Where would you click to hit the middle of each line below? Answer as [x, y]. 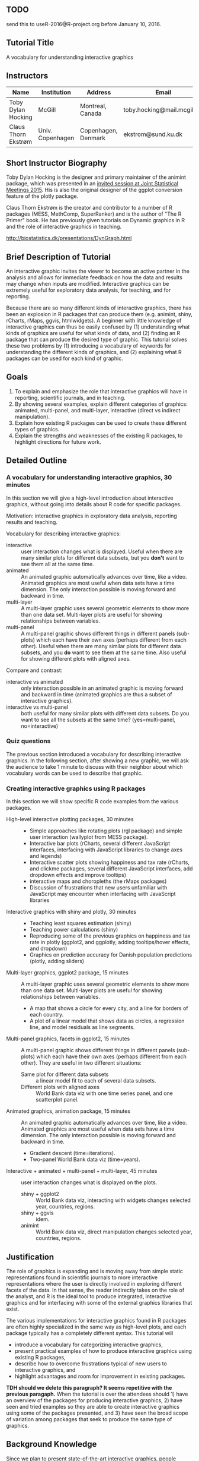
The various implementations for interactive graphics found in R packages [96, 1320]
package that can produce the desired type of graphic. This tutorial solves [97, 340]
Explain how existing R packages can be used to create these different [101, 423]
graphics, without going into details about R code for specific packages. [94, 504]
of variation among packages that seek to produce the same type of [89, 1419]
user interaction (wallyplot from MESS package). [89, 837]
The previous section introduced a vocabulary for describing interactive [94, 754]
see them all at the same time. [57, 564]
